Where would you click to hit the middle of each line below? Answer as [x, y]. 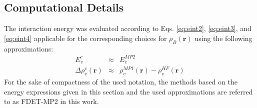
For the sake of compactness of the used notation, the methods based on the [121, 82]
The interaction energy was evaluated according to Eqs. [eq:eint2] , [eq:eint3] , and [128, 28]
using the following [223, 38]
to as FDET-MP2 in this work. [51, 101]
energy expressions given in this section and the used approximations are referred [128, 91]
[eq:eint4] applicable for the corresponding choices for [85, 38]
